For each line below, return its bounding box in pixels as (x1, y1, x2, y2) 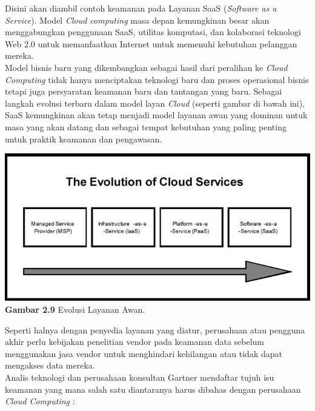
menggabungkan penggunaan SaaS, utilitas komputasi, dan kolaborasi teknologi (5, 25, 301, 38)
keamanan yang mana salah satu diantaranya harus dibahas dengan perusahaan (5, 383, 301, 395)
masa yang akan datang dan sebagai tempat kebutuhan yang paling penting (5, 120, 287, 133)
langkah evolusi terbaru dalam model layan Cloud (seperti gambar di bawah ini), (5, 96, 305, 109)
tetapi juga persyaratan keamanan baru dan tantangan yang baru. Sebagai (5, 85, 282, 98)
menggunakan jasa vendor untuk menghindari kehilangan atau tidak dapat (5, 347, 282, 359)
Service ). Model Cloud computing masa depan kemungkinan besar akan (5, 13, 270, 26)
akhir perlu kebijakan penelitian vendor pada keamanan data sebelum (5, 335, 265, 348)
